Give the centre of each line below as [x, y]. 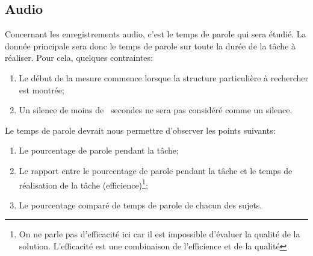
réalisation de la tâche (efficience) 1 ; [83, 184]
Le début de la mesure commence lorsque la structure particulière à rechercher [164, 77]
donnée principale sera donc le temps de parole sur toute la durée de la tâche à [150, 45]
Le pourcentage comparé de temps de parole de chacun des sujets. [141, 204]
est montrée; [42, 89]
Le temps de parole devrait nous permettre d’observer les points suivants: [140, 130]
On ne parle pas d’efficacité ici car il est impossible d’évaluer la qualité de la [160, 234]
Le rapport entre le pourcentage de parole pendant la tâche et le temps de [156, 170]
